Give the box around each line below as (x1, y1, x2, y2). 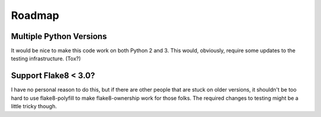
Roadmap (11, 9, 59, 22)
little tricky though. (11, 103, 57, 110)
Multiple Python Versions (11, 31, 107, 41)
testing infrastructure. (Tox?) (11, 55, 81, 62)
